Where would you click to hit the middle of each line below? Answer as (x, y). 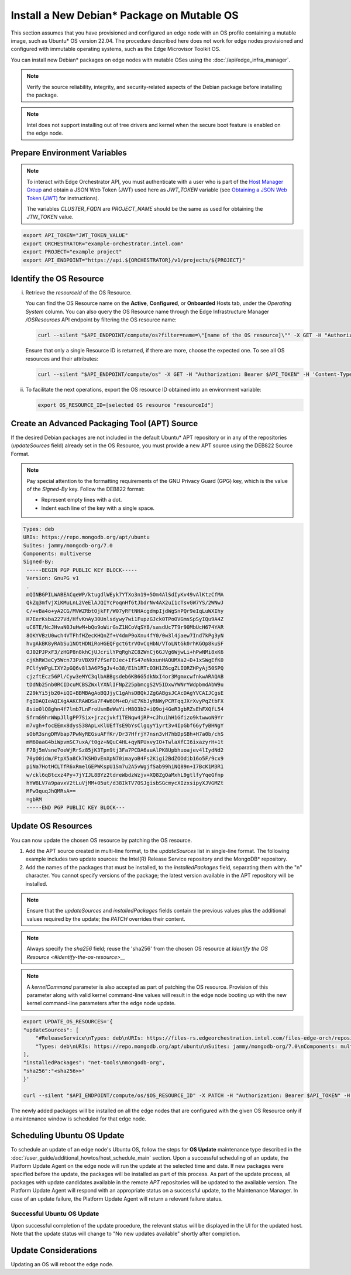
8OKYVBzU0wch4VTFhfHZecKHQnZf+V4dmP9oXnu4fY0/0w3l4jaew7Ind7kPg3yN (125, 635)
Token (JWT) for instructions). (63, 198)
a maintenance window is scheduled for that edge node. (78, 1119)
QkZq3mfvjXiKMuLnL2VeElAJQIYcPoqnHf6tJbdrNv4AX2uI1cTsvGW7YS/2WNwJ (125, 603)
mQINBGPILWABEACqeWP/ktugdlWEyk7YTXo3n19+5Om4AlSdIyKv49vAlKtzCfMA (125, 594)
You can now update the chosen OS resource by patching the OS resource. (101, 840)
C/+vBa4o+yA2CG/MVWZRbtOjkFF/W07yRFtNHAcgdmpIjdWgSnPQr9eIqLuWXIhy (125, 611)
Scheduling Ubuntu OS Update (68, 1136)
